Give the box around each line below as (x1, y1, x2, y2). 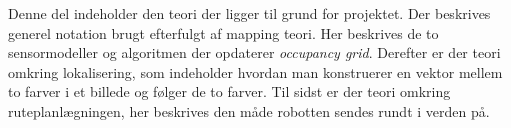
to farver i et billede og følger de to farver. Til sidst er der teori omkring (8, 81, 451, 102)
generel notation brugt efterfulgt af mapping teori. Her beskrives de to (8, 22, 439, 43)
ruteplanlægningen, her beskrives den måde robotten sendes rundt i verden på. (8, 100, 490, 121)
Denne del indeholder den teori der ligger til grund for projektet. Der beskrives (8, 3, 491, 23)
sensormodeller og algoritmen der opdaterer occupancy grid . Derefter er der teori (8, 42, 501, 63)
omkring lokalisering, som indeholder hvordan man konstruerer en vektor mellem (8, 61, 503, 82)
